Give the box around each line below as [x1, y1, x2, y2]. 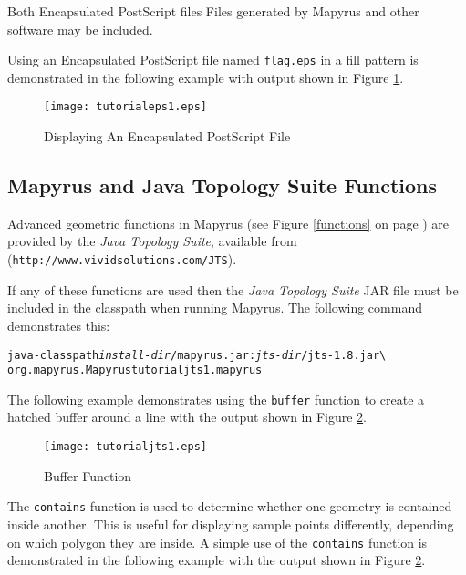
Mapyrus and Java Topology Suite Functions [7, 171, 438, 200]
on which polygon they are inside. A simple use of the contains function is [7, 532, 428, 551]
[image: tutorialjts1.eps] [44, 440, 207, 454]
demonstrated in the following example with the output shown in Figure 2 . [7, 550, 426, 570]
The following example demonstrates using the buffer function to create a [7, 389, 425, 408]
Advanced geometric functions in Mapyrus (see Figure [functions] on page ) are [7, 213, 450, 232]
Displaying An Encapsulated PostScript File [44, 127, 291, 146]
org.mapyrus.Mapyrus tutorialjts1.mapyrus [7, 364, 263, 377]
